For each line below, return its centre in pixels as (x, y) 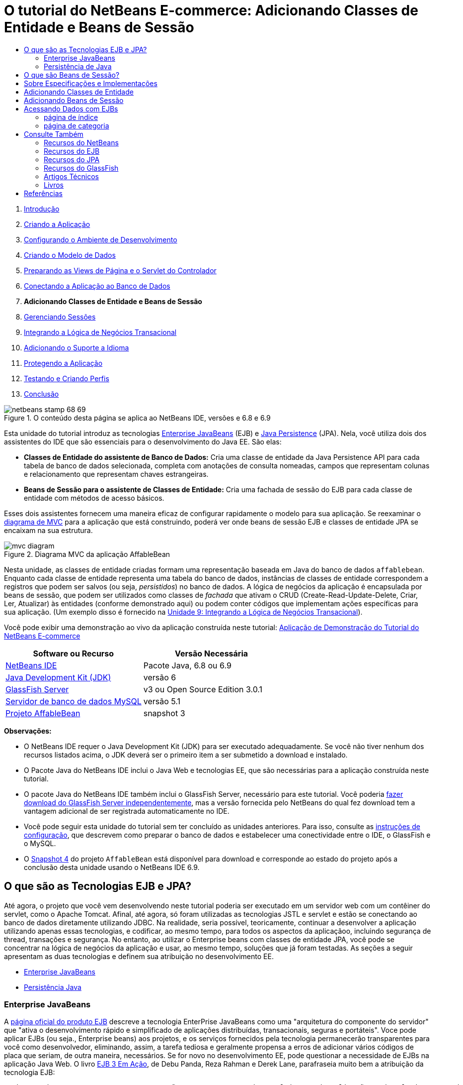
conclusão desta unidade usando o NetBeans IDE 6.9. (112, 867)
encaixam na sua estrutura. (48, 530)
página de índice (71, 117)
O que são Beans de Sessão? (72, 75)
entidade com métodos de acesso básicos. (94, 498)
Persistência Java (53, 987)
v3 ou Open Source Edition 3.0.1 (203, 689)
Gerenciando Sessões (60, 317)
